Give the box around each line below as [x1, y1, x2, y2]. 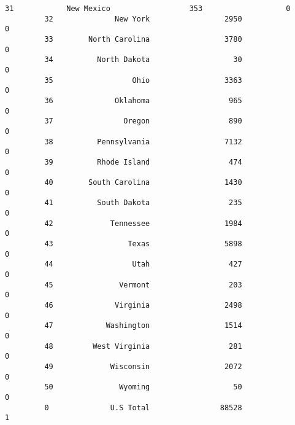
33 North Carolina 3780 [44, 34, 242, 44]
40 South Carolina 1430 [44, 178, 242, 187]
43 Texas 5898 [44, 240, 242, 249]
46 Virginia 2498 [44, 301, 242, 310]
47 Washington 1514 [44, 321, 242, 330]
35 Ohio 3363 [44, 76, 242, 85]
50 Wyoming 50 [44, 383, 242, 392]
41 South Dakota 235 [44, 198, 242, 208]
